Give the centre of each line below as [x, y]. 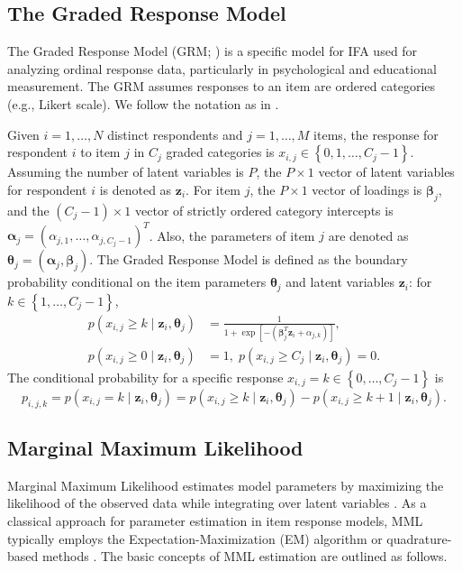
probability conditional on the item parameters [137, 282]
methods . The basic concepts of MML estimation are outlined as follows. [245, 556]
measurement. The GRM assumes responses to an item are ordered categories [222, 86]
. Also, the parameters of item [232, 235]
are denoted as [368, 235]
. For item [213, 189]
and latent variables [340, 282]
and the [28, 210]
